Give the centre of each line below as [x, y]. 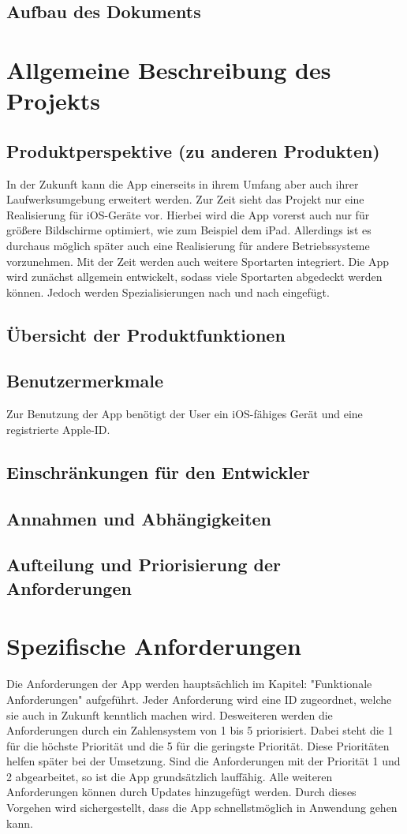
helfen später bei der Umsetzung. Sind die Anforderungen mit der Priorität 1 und [203, 761]
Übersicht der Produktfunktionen [146, 334]
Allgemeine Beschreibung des [169, 69]
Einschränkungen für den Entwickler [159, 471]
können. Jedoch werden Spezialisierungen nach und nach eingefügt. [168, 292]
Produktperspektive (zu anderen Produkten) [193, 150]
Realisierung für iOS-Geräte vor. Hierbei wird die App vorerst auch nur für [188, 214]
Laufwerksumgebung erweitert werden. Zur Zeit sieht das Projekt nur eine [185, 199]
